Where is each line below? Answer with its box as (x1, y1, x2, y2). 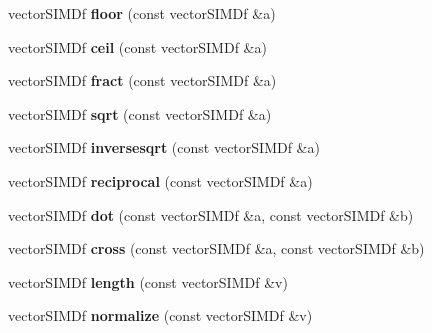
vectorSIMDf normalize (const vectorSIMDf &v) (8, 305, 313, 326)
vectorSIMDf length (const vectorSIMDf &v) (8, 271, 288, 292)
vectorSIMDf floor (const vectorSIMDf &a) (8, 3, 276, 23)
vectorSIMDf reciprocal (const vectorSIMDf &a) (8, 170, 313, 191)
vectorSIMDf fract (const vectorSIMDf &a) (8, 70, 277, 91)
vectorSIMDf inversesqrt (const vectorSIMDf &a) (8, 137, 320, 158)
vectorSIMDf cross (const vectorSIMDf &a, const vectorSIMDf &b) (8, 238, 425, 259)
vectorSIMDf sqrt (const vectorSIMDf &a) (8, 103, 272, 124)
